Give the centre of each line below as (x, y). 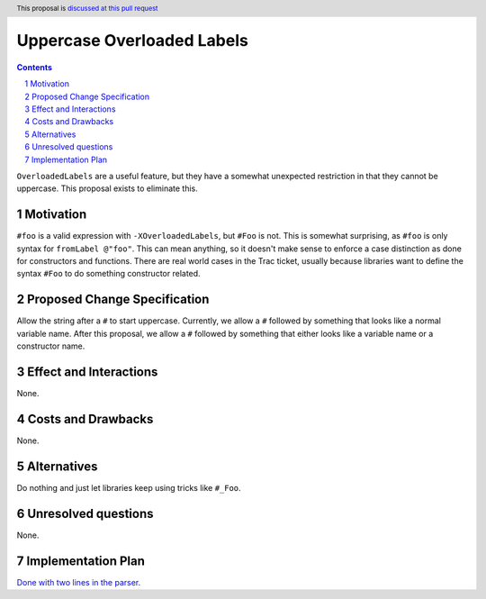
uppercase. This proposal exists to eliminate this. (107, 188)
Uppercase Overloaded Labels (133, 41)
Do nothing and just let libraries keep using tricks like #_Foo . (129, 487)
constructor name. (51, 346)
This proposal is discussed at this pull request (87, 8)
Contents (35, 67)
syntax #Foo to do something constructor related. (109, 274)
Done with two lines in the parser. (79, 582)
